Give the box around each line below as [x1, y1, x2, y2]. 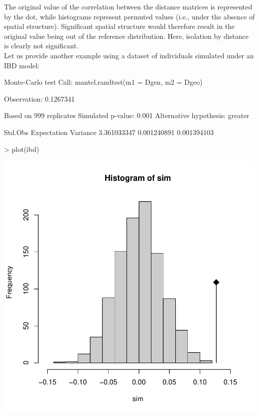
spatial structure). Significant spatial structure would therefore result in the [4, 21, 235, 31]
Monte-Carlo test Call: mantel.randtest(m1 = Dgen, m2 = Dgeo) [4, 77, 203, 87]
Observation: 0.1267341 [4, 93, 75, 104]
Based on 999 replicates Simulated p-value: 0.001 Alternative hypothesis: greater [4, 110, 250, 121]
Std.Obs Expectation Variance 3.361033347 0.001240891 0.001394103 [4, 127, 214, 137]
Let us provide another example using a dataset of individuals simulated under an [4, 50, 254, 60]
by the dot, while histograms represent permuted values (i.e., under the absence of [4, 11, 255, 21]
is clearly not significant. [4, 40, 79, 51]
